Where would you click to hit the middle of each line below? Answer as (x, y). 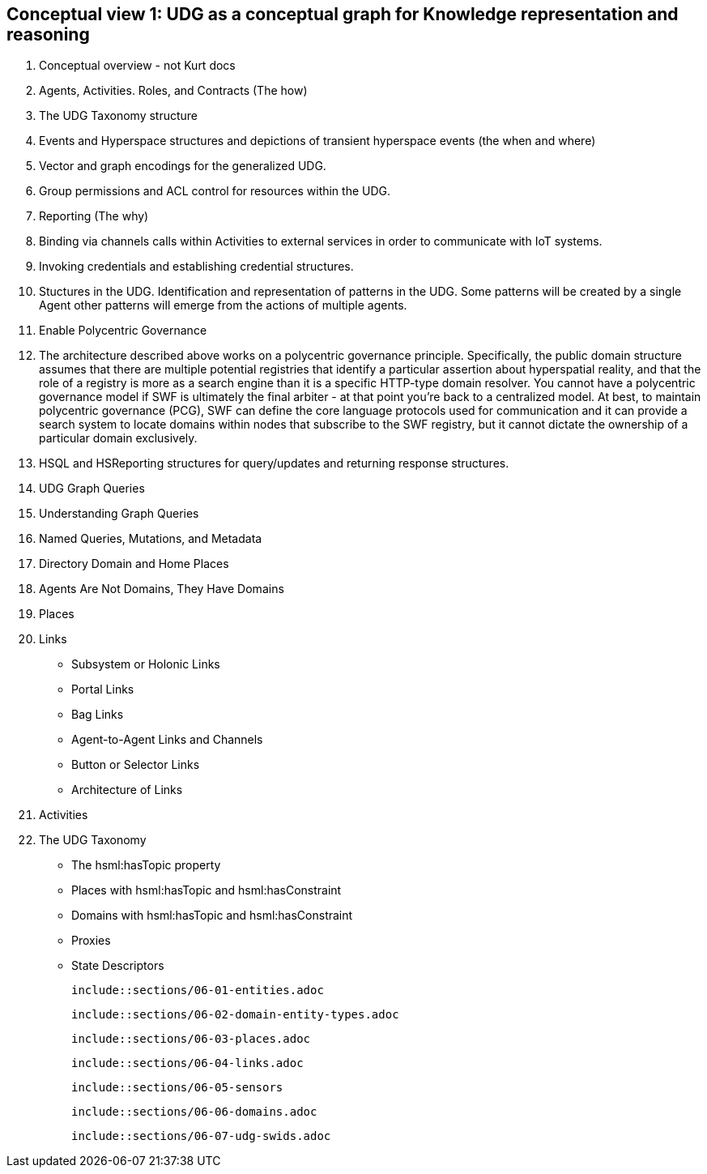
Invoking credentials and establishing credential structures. (196, 267)
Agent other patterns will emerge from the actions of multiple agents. (223, 305)
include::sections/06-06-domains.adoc (194, 1112)
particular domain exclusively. (118, 438)
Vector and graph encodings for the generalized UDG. (183, 166)
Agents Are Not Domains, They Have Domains (162, 589)
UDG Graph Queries (92, 489)
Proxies (91, 941)
